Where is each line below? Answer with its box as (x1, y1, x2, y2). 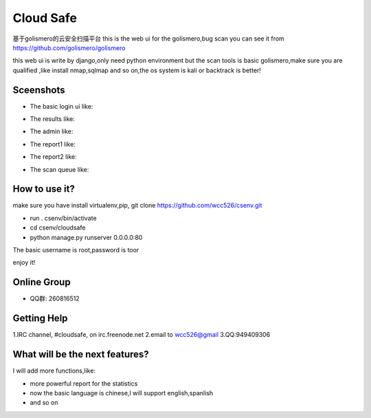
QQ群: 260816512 (30, 294, 80, 302)
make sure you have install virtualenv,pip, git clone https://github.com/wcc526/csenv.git (12, 201, 262, 210)
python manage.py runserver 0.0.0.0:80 (30, 233, 143, 241)
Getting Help (12, 313, 68, 324)
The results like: (30, 115, 75, 123)
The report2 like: (30, 153, 77, 161)
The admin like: (30, 127, 74, 135)
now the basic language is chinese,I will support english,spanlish (30, 388, 214, 397)
